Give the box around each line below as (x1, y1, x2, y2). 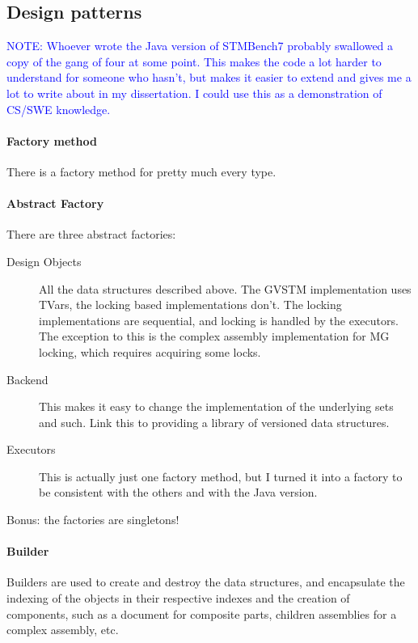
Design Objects (6, 252, 82, 269)
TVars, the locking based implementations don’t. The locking (39, 296, 342, 313)
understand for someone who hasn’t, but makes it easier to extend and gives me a (6, 69, 412, 86)
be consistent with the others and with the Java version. (39, 484, 318, 501)
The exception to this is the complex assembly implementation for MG (39, 328, 390, 345)
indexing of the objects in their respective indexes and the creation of (6, 590, 350, 607)
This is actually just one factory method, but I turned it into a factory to (39, 467, 403, 484)
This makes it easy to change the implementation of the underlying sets (39, 398, 394, 415)
